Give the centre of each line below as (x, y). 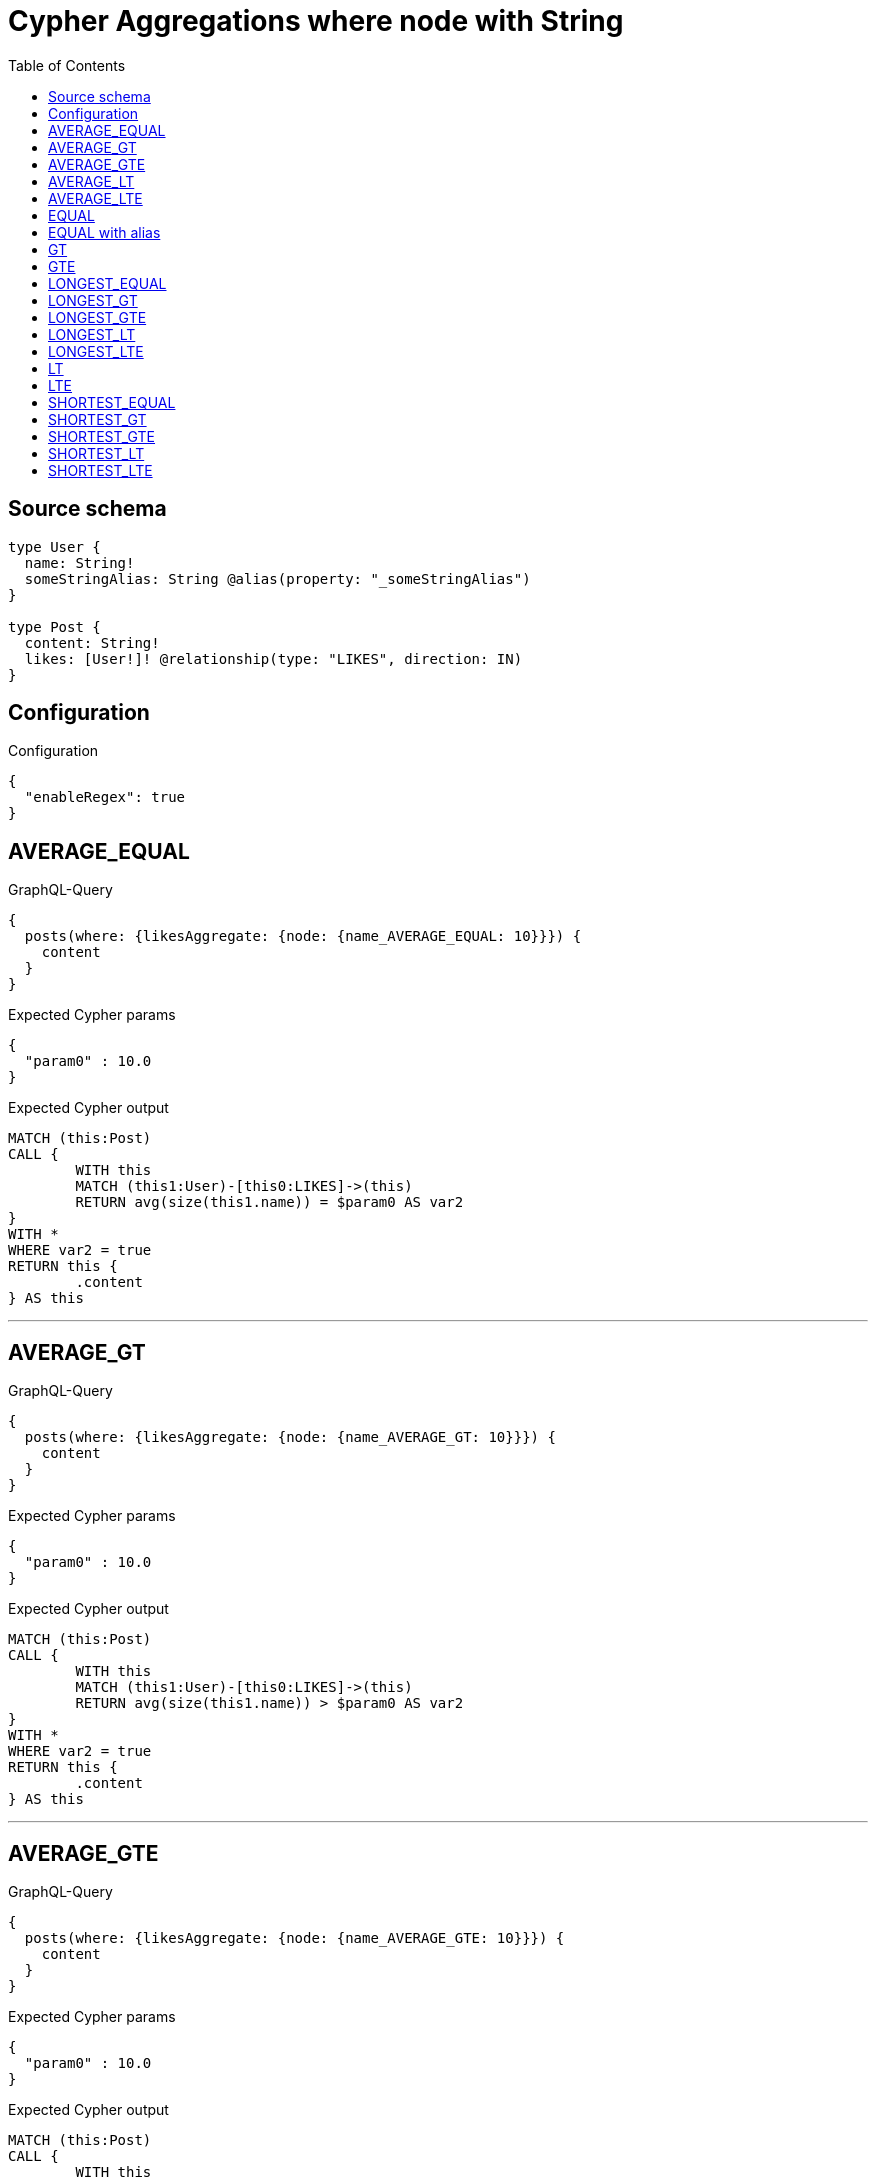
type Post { (54, 626)
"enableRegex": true (105, 797)
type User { (54, 546)
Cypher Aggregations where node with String (316, 21)
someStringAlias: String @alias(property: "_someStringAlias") (277, 578)
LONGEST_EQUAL (107, 283)
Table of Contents (67, 65)
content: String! (92, 642)
